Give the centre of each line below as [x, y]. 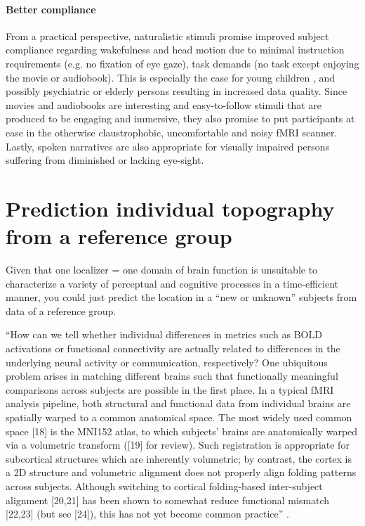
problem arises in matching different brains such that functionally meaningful [172, 376]
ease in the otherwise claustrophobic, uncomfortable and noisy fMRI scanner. [172, 132]
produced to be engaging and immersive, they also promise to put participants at [180, 118]
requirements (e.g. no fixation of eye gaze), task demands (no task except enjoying [182, 63]
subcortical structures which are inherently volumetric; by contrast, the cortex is [179, 458]
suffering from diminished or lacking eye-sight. [105, 160]
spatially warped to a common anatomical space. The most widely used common [179, 417]
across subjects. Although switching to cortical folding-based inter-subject [164, 486]
